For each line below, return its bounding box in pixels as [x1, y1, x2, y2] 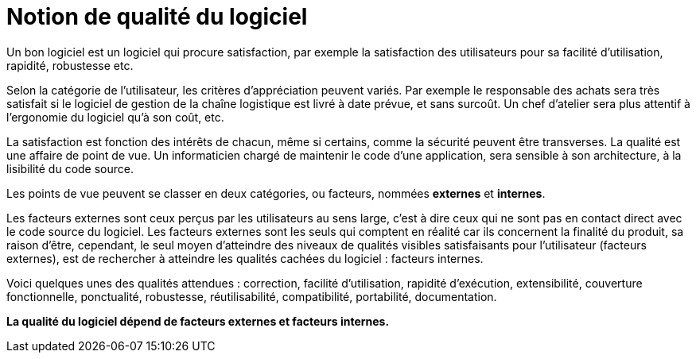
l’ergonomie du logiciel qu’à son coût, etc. [6, 110, 224, 124]
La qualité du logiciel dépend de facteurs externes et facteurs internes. [6, 314, 390, 328]
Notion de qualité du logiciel [6, 3, 308, 30]
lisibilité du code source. [6, 161, 134, 176]
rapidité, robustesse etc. [6, 58, 134, 72]
